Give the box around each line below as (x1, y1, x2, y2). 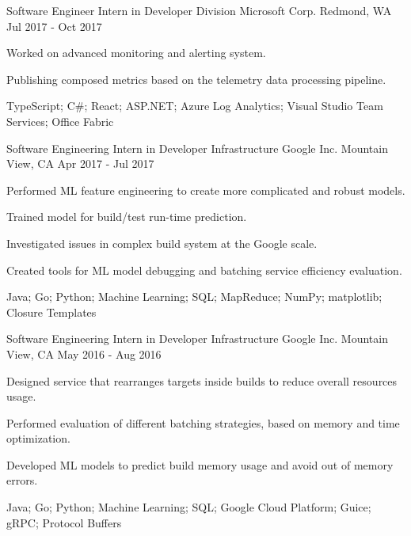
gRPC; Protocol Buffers (6, 514, 122, 530)
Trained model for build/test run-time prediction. (6, 208, 247, 225)
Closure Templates (6, 303, 97, 320)
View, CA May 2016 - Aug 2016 (6, 345, 162, 362)
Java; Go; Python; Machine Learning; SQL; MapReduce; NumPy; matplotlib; (6, 288, 382, 305)
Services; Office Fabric (6, 112, 114, 129)
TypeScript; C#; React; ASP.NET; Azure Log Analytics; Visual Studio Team (6, 97, 383, 114)
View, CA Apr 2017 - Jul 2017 (6, 155, 154, 172)
